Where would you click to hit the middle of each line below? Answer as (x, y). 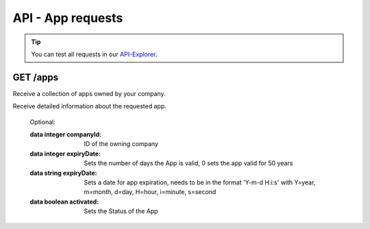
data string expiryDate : (63, 173)
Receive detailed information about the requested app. (90, 106)
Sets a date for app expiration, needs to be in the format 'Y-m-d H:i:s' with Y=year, (200, 182)
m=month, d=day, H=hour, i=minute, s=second (150, 192)
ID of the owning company (121, 144)
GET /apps (36, 77)
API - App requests (68, 18)
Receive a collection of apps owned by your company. (89, 93)
